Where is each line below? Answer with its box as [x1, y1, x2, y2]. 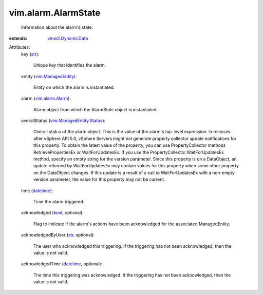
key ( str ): [21, 51, 39, 57]
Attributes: [9, 44, 30, 50]
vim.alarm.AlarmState [9, 7, 101, 18]
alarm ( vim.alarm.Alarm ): [21, 96, 71, 101]
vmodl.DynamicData [47, 35, 88, 41]
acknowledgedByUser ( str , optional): [21, 232, 95, 238]
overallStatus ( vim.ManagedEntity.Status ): [21, 118, 106, 124]
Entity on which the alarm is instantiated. [33, 84, 115, 90]
